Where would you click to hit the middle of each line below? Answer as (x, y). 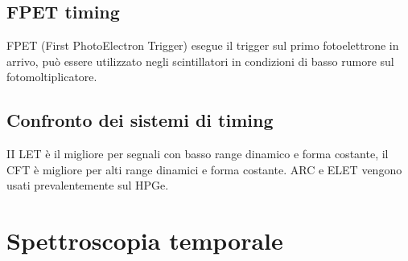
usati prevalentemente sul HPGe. (88, 185)
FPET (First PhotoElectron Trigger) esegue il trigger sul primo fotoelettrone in (203, 45)
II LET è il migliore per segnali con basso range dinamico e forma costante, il (198, 154)
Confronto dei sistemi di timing (140, 120)
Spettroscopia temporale (145, 241)
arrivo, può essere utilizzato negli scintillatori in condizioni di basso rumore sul (200, 61)
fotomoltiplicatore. (52, 77)
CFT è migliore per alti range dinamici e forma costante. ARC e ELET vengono (204, 169)
